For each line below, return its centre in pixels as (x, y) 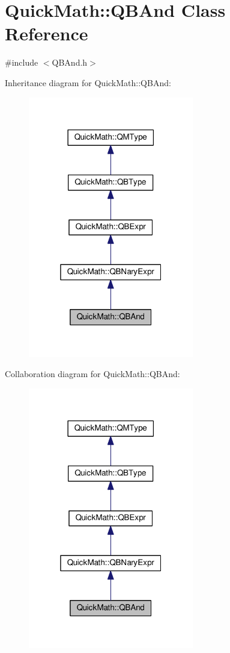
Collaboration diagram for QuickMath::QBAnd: (92, 374)
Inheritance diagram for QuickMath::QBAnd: (88, 82)
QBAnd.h (70, 62)
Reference (47, 33)
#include (22, 62)
